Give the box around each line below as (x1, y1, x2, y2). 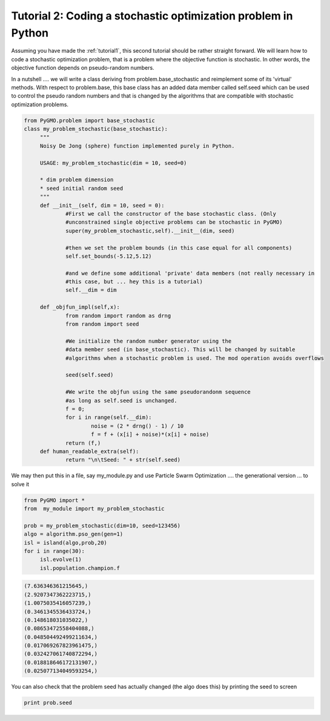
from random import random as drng (65, 312, 171, 319)
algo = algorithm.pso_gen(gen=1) (24, 531, 124, 538)
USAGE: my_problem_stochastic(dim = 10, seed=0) (39, 159, 187, 166)
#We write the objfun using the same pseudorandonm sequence (65, 389, 251, 395)
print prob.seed (24, 699, 73, 706)
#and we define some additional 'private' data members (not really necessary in (65, 270, 315, 277)
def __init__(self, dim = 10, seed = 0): (39, 202, 165, 209)
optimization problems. (11, 101, 69, 108)
